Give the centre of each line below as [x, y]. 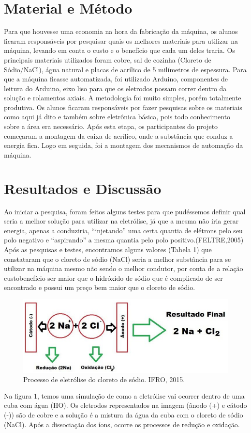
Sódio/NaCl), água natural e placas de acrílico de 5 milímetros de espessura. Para [125, 69]
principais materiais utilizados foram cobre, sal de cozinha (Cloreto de [108, 59]
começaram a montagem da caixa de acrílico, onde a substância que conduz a [118, 136]
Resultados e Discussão [83, 188]
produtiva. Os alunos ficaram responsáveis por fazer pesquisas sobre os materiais [123, 107]
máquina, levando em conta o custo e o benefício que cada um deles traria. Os [119, 50]
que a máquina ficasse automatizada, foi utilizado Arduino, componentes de [116, 79]
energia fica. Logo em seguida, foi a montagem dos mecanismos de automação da [124, 145]
